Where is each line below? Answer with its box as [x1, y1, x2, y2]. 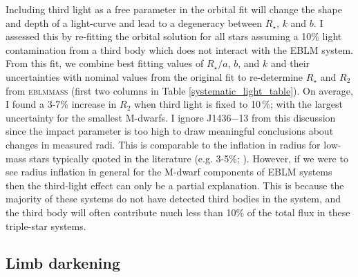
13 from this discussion [238, 110, 336, 124]
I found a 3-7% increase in [6, 97, 117, 111]
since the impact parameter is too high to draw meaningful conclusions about [6, 124, 334, 138]
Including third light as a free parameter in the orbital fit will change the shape [6, 2, 342, 16]
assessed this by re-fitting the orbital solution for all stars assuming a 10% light [6, 29, 342, 44]
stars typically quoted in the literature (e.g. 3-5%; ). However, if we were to [29, 151, 348, 165]
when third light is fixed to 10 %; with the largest [133, 97, 343, 111]
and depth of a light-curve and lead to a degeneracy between [6, 15, 263, 30]
